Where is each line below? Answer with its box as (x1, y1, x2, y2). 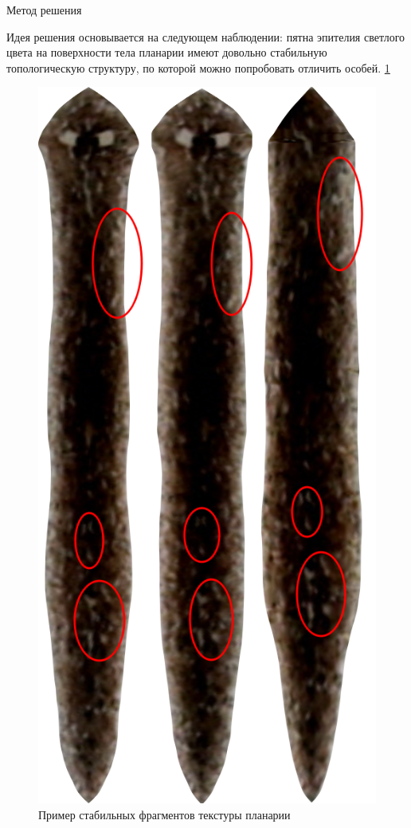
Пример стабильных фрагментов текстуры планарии (38, 806, 291, 822)
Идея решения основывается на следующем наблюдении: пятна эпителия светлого (6, 28, 405, 45)
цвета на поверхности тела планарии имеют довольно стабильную (6, 44, 327, 61)
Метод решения (6, 2, 82, 18)
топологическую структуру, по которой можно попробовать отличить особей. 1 (6, 59, 390, 76)
